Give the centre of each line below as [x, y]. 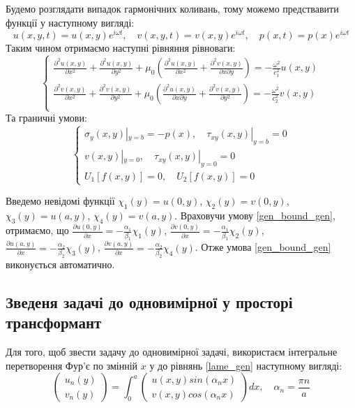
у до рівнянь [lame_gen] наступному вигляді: [246, 365]
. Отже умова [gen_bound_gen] [263, 247]
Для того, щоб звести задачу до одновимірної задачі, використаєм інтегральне [172, 352]
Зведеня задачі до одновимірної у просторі [149, 302]
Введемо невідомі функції [60, 201]
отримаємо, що [37, 230]
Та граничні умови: [46, 118]
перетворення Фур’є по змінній [72, 365]
